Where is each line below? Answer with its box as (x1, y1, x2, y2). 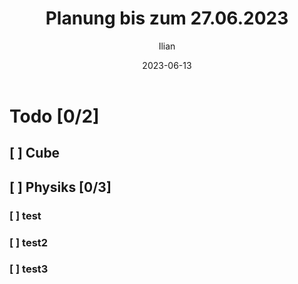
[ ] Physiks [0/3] (9, 178, 112, 196)
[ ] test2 (9, 235, 49, 249)
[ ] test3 (9, 262, 49, 276)
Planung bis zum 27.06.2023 (45, 7, 289, 30)
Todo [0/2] (9, 105, 100, 127)
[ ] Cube (9, 145, 61, 162)
